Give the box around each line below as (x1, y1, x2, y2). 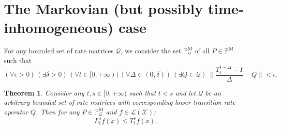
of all (194, 46, 210, 56)
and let (175, 87, 196, 97)
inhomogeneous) (4, 17, 114, 37)
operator (4, 106, 29, 116)
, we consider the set (120, 46, 181, 56)
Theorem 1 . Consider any (4, 87, 85, 97)
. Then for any (36, 106, 80, 116)
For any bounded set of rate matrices (4, 46, 114, 56)
